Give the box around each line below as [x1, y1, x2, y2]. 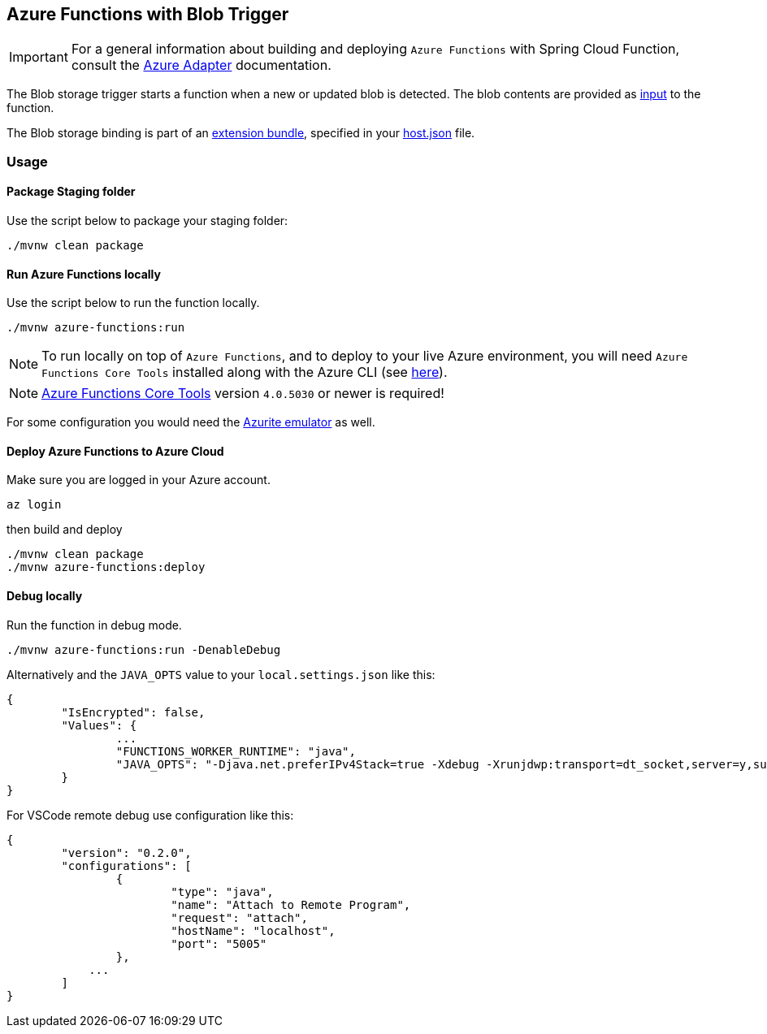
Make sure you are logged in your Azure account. [6, 473, 271, 487]
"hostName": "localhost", [171, 924, 336, 937]
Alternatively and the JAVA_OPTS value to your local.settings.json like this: [6, 667, 435, 681]
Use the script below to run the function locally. [6, 296, 260, 310]
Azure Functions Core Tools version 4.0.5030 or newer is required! [41, 385, 444, 402]
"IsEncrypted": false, [61, 705, 206, 719]
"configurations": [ [61, 859, 192, 872]
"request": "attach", [171, 911, 308, 924]
